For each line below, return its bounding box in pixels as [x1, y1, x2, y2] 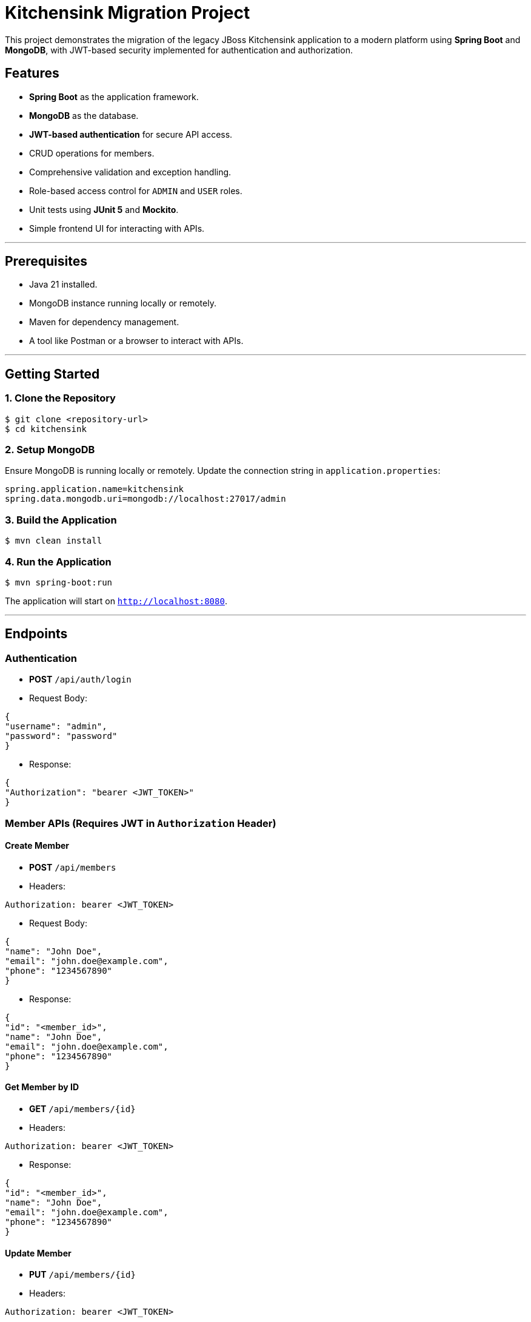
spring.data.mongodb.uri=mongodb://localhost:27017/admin [5, 494, 286, 504]
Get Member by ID [5, 1082, 79, 1093]
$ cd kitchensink [5, 423, 87, 434]
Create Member [5, 840, 69, 851]
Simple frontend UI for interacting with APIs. [29, 223, 205, 234]
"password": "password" [5, 731, 118, 741]
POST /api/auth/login [29, 674, 132, 685]
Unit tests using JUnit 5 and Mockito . [29, 204, 179, 215]
